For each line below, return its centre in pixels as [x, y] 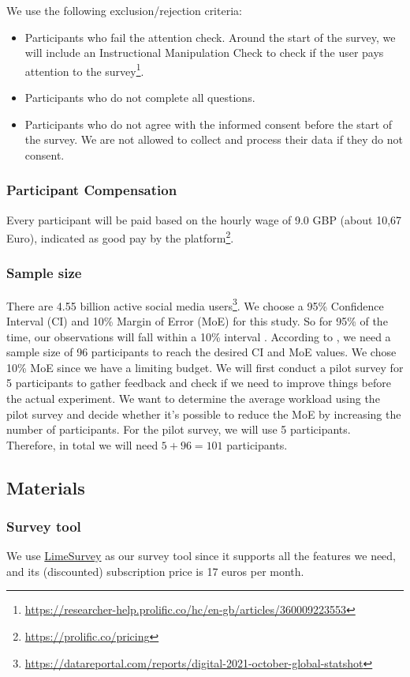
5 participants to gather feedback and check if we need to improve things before [199, 383]
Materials [46, 487]
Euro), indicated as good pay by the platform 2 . [120, 237]
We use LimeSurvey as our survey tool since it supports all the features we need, [201, 556]
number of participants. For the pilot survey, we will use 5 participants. [179, 429]
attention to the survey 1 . [84, 70]
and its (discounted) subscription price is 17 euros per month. [155, 571]
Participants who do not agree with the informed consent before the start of [209, 124]
